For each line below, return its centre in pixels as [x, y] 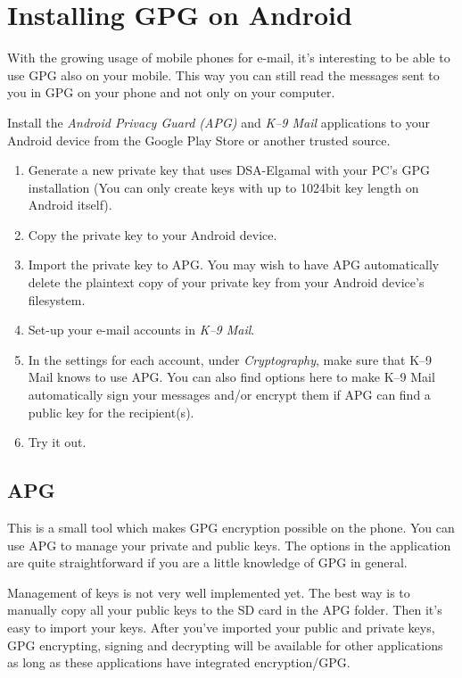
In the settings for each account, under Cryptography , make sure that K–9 [230, 359]
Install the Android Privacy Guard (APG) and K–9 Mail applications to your [219, 122]
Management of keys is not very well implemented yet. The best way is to [209, 592]
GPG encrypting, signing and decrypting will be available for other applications [225, 645]
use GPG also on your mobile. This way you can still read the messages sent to [223, 74]
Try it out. [57, 442]
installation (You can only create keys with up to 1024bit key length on [223, 187]
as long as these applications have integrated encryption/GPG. [179, 662]
